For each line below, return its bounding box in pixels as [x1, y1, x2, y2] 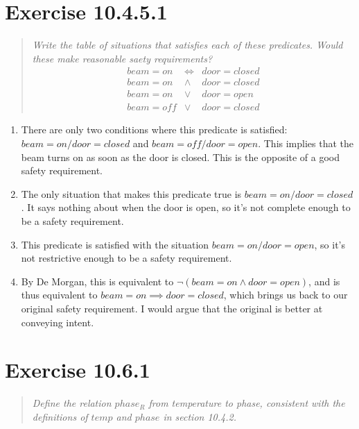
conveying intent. [21, 314, 94, 329]
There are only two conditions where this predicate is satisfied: [21, 122, 288, 137]
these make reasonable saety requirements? [32, 51, 213, 65]
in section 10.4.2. [163, 409, 236, 423]
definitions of [32, 409, 88, 423]
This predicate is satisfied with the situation [21, 237, 209, 251]
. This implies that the [258, 136, 354, 151]
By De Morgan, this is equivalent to [21, 274, 174, 288]
